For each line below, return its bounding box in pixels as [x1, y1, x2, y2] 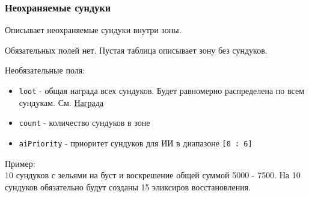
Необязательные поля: [5, 64, 85, 77]
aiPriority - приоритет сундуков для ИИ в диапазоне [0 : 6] [19, 136, 252, 149]
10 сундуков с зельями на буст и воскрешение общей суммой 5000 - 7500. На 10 [5, 169, 301, 181]
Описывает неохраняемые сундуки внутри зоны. [5, 23, 182, 36]
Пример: [5, 157, 35, 169]
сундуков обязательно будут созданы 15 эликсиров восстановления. [5, 180, 251, 193]
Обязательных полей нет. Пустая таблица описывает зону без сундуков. [5, 43, 268, 56]
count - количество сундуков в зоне [19, 116, 150, 129]
